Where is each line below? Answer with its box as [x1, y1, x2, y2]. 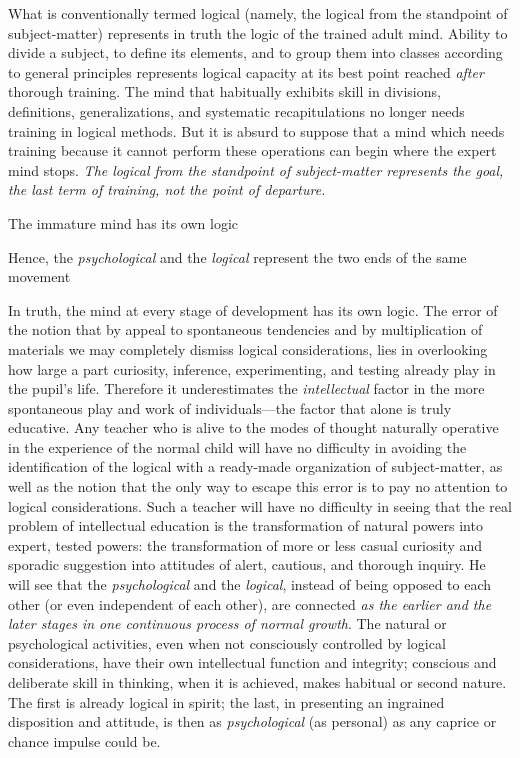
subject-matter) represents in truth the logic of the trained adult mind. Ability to [8, 22, 508, 43]
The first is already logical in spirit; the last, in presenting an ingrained [8, 691, 445, 712]
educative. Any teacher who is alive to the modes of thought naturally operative [8, 417, 499, 438]
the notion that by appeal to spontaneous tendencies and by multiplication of [8, 319, 483, 340]
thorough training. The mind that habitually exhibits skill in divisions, [8, 81, 441, 102]
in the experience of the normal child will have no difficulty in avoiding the [8, 436, 467, 457]
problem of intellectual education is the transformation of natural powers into [8, 515, 483, 536]
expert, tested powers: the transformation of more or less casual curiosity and [8, 534, 483, 555]
